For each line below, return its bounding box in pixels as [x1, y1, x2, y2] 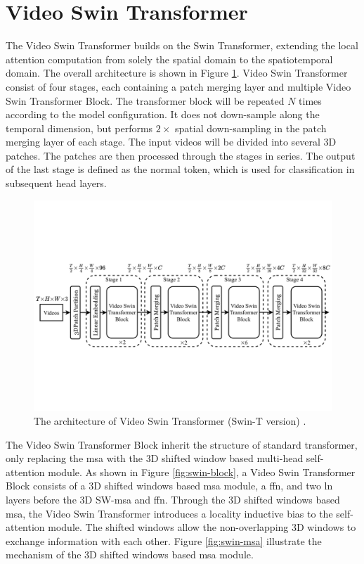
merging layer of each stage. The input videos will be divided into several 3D [6, 134, 337, 149]
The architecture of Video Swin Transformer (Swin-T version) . [34, 414, 306, 428]
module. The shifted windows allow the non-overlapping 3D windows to [48, 520, 356, 534]
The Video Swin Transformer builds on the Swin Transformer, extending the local [6, 38, 358, 53]
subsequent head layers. [6, 176, 107, 191]
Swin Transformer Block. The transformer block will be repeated [6, 93, 285, 108]
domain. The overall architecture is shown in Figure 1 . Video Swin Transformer [6, 65, 348, 80]
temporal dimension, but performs [6, 120, 153, 135]
